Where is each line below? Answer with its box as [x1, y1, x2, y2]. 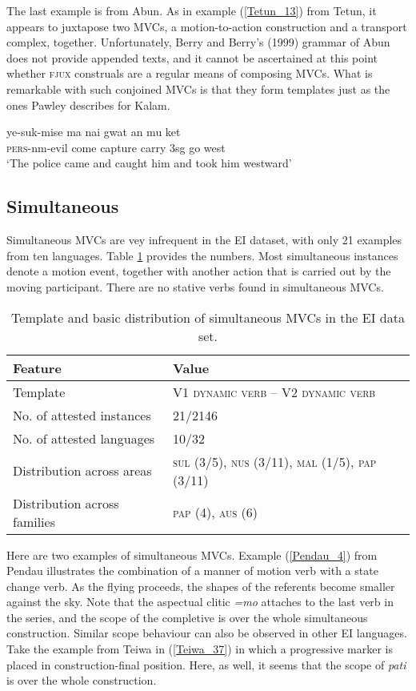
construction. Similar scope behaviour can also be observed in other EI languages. [6, 625, 407, 641]
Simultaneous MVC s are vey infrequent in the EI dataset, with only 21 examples [6, 231, 402, 248]
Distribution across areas [13, 461, 152, 480]
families [13, 512, 55, 531]
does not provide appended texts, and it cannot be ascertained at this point [6, 49, 378, 66]
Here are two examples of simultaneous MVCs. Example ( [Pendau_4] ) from [6, 546, 378, 563]
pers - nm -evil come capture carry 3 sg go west [6, 139, 226, 155]
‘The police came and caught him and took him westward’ [6, 155, 292, 171]
